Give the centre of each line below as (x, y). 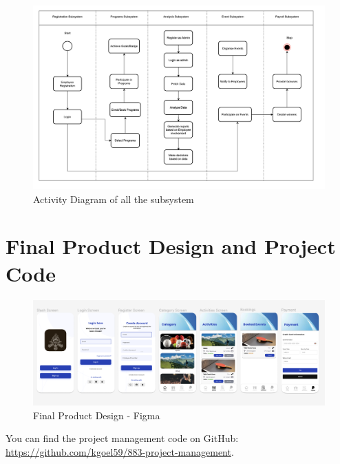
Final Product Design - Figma (97, 415)
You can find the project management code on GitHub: (122, 438)
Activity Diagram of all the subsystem (114, 199)
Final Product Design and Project (171, 246)
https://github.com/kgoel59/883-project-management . (120, 451)
